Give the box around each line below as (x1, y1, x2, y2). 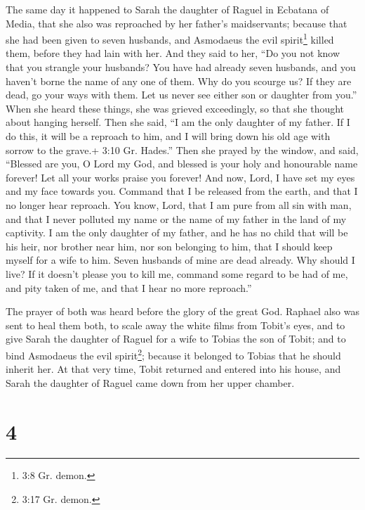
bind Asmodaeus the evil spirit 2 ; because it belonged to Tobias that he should (6, 345, 341, 362)
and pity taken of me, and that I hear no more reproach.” (6, 280, 252, 295)
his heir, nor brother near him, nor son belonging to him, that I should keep (6, 238, 333, 253)
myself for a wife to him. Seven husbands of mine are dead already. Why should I (6, 253, 355, 267)
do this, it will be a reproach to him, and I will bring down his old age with (6, 129, 331, 143)
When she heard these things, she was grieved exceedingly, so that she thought (6, 101, 345, 115)
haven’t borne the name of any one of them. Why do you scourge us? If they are (6, 73, 352, 88)
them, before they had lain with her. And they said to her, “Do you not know (6, 46, 340, 60)
